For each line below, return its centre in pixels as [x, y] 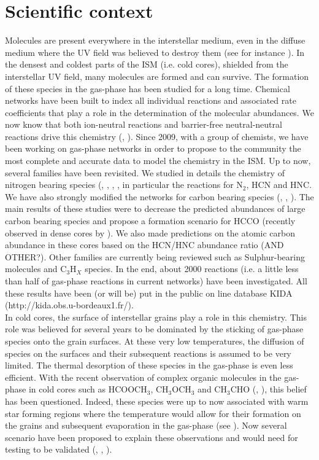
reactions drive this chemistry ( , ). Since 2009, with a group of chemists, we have [157, 136]
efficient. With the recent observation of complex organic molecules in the [143, 377]
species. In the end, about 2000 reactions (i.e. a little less [192, 269]
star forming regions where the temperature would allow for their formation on [153, 413]
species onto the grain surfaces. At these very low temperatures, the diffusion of [155, 341]
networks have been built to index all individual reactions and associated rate [151, 100]
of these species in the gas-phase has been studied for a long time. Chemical [148, 88]
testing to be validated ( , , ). [59, 449]
